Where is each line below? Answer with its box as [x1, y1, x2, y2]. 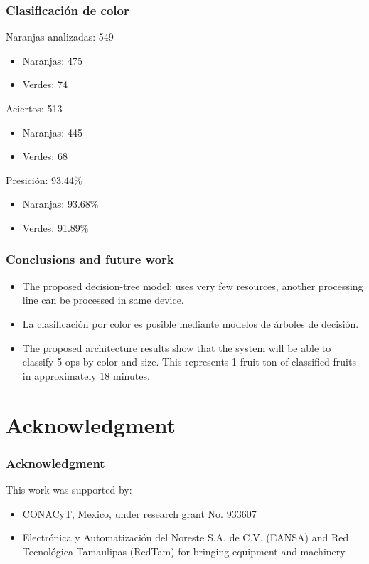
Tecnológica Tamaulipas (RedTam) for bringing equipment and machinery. [22, 543, 348, 558]
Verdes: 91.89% [22, 220, 89, 235]
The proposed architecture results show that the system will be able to [22, 340, 331, 355]
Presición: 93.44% [6, 172, 82, 187]
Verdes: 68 [22, 149, 68, 164]
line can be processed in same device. [22, 292, 184, 307]
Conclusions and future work [6, 250, 174, 268]
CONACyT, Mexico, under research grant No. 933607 [22, 506, 257, 521]
